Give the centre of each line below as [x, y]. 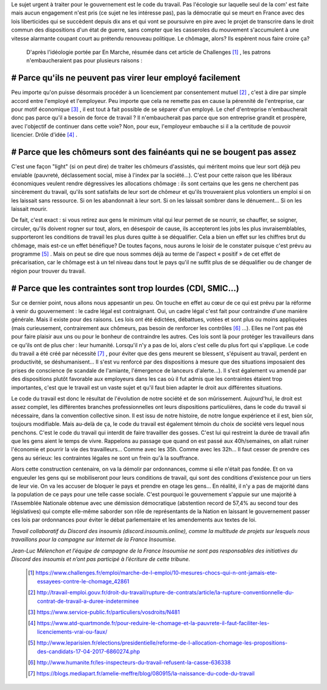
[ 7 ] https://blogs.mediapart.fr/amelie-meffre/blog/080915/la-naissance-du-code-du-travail [141, 674]
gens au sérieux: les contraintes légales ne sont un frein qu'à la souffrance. [105, 458]
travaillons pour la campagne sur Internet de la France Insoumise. [94, 540]
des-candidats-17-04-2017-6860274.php [89, 651]
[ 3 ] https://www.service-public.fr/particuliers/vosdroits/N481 [104, 612]
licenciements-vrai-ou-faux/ [72, 632]
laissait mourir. [29, 209]
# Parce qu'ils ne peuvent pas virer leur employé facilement [126, 78]
